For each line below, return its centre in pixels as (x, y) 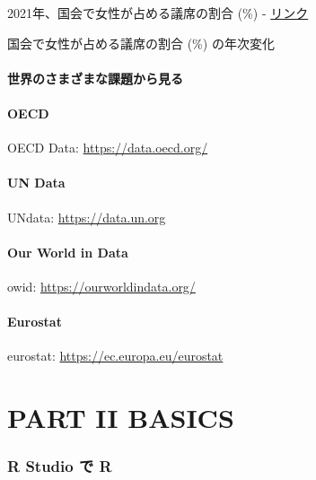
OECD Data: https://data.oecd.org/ (108, 148)
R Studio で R (60, 466)
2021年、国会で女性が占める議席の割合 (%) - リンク (158, 13)
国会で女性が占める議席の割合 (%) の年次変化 (141, 43)
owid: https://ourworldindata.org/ (101, 286)
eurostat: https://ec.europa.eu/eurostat (115, 356)
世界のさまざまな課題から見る (95, 78)
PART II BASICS (121, 418)
